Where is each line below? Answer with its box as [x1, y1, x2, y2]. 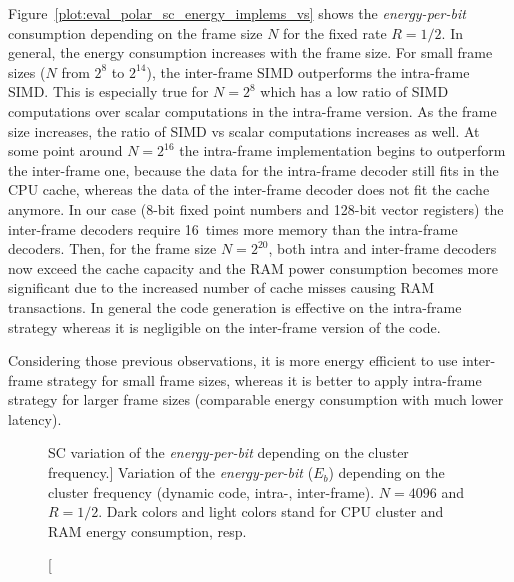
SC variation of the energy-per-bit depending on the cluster [48, 442, 409, 463]
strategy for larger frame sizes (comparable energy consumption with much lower [8, 389, 504, 410]
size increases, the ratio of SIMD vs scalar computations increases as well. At [8, 120, 480, 141]
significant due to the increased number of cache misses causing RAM [8, 277, 435, 298]
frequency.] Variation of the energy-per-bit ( [48, 462, 314, 483]
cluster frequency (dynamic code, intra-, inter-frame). [48, 481, 375, 502]
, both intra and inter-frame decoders [268, 238, 497, 259]
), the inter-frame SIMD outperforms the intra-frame [146, 61, 470, 82]
